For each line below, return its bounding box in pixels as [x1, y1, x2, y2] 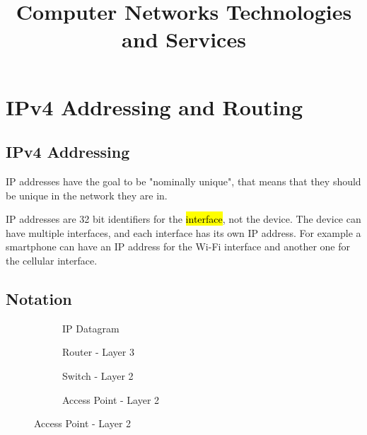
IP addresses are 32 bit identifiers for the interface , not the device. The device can [6, 211, 361, 226]
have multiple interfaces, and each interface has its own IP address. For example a [6, 225, 361, 240]
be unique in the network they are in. [6, 187, 168, 202]
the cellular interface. [6, 253, 98, 267]
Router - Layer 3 [62, 344, 134, 359]
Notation [6, 287, 72, 309]
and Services [122, 25, 246, 54]
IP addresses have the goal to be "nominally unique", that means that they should [6, 173, 361, 188]
